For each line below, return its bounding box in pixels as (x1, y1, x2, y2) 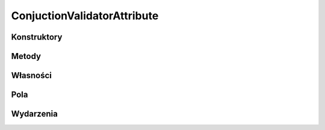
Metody (11, 51, 42, 61)
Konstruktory (11, 32, 63, 42)
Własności (11, 70, 52, 81)
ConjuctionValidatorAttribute (11, 9, 159, 22)
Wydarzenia (11, 109, 58, 119)
